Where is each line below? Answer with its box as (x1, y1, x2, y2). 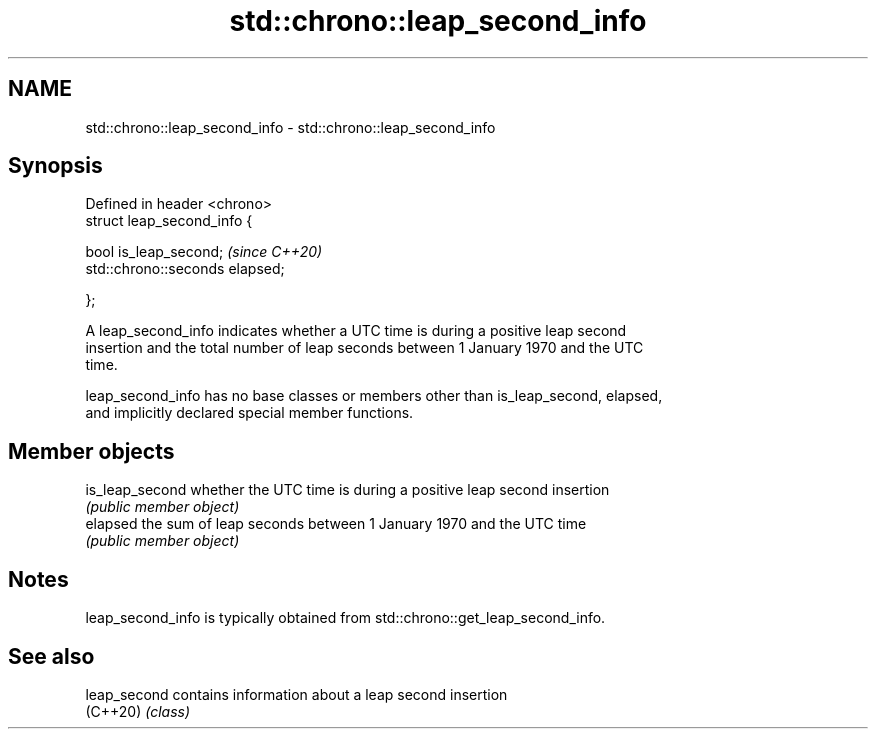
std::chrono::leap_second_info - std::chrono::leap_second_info (85, 118, 496, 136)
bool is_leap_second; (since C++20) (85, 243, 323, 261)
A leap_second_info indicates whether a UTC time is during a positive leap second (85, 322, 627, 340)
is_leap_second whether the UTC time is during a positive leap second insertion (85, 481, 610, 499)
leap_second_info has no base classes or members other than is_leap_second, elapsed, (85, 387, 663, 405)
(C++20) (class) (85, 702, 191, 720)
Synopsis (8, 153, 103, 179)
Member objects (8, 438, 175, 464)
